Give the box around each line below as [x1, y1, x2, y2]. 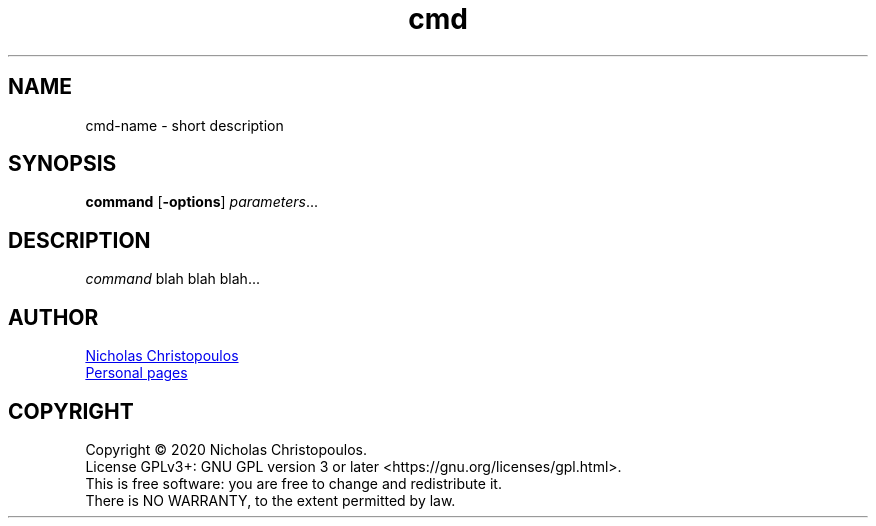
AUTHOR [8, 304, 99, 330]
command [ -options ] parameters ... [85, 193, 318, 211]
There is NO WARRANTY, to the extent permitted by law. [85, 491, 456, 509]
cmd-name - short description [85, 116, 284, 134]
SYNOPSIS [8, 151, 117, 177]
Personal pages [85, 364, 188, 382]
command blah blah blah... [85, 270, 261, 288]
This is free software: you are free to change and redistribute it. [85, 474, 502, 492]
